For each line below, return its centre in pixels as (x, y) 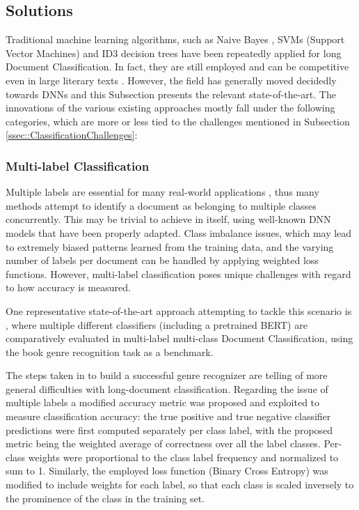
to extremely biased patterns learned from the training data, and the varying (170, 246)
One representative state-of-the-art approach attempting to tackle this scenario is (179, 310)
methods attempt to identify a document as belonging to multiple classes (161, 205)
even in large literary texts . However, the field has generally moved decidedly (171, 80)
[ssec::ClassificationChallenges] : (72, 135)
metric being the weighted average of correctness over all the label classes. (163, 443)
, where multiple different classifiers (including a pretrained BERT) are (157, 324)
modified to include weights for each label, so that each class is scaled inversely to (180, 485)
